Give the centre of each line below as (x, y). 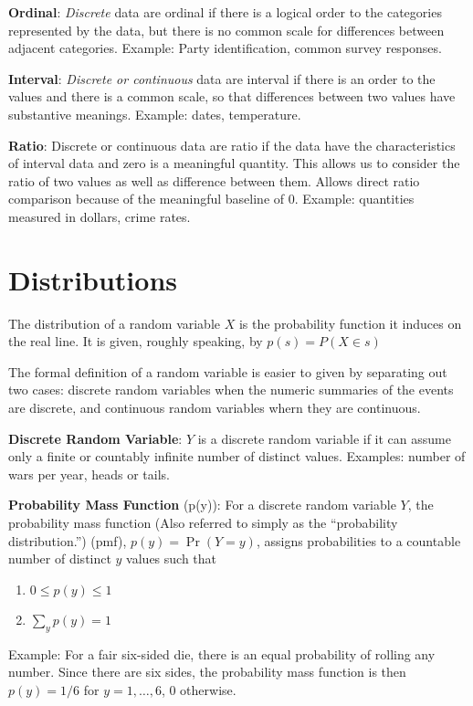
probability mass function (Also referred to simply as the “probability (203, 522)
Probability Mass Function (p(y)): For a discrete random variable (202, 505)
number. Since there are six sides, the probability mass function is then (207, 672)
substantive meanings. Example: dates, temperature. (155, 114)
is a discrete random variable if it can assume (324, 438)
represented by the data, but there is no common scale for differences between (226, 30)
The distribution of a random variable (115, 323)
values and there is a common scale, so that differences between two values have (232, 96)
